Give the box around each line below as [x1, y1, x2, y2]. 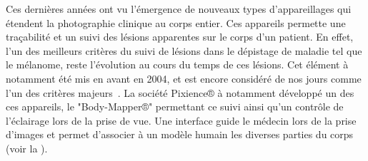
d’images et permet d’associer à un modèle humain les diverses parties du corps [6, 127, 354, 142]
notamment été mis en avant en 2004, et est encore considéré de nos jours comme [6, 71, 362, 85]
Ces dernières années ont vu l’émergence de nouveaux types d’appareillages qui [6, 1, 352, 16]
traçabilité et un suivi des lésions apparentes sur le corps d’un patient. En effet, [6, 29, 354, 44]
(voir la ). [6, 140, 48, 155]
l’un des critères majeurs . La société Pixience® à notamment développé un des [6, 85, 354, 100]
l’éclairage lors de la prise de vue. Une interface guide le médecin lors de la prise [6, 113, 357, 128]
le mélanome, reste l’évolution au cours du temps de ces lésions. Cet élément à [6, 57, 349, 72]
